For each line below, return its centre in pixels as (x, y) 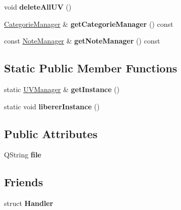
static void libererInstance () (52, 106)
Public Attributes (51, 133)
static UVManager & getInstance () (62, 89)
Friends (24, 182)
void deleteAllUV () (38, 7)
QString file (23, 155)
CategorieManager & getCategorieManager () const (89, 24)
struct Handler (29, 203)
